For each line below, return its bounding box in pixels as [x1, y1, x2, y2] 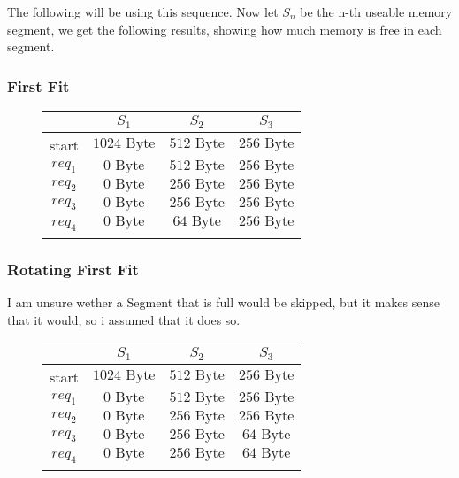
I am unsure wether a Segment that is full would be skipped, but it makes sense [7, 293, 440, 312]
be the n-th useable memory [300, 3, 453, 20]
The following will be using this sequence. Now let [7, 3, 279, 20]
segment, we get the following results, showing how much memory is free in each [7, 19, 442, 38]
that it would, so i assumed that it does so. [7, 310, 241, 328]
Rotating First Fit [7, 258, 139, 280]
